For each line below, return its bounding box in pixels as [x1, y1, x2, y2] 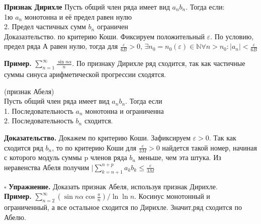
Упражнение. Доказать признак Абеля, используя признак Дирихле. [9, 181, 218, 191]
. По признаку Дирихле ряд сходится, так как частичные [72, 58, 245, 68]
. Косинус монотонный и [134, 191, 210, 201]
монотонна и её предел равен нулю [24, 11, 132, 22]
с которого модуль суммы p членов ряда [4, 152, 127, 163]
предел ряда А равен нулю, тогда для [4, 41, 118, 51]
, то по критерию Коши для [52, 142, 136, 153]
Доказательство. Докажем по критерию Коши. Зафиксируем [4, 132, 191, 142]
